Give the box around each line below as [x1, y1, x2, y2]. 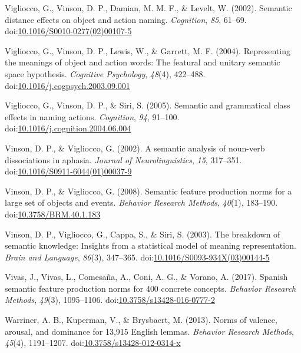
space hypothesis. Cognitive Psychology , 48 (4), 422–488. [5, 67, 206, 80]
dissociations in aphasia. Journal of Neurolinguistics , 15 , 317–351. [5, 153, 242, 166]
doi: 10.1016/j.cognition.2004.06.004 [5, 122, 131, 134]
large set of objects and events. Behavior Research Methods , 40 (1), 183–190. [5, 196, 278, 209]
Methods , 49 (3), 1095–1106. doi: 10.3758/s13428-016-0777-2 [5, 293, 215, 306]
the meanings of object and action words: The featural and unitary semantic [5, 56, 280, 68]
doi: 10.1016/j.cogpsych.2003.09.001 [5, 79, 130, 91]
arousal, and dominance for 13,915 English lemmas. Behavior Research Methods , [5, 325, 294, 337]
